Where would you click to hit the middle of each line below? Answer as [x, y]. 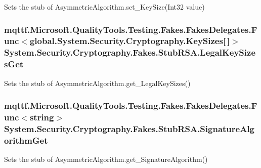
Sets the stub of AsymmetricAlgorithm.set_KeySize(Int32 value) [104, 7]
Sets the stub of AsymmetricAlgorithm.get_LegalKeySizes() [97, 83]
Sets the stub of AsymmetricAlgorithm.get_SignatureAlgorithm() [106, 159]
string [42, 117]
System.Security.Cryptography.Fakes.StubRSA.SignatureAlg [129, 128]
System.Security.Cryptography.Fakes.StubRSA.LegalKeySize [130, 52]
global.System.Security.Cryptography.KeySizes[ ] [130, 41]
